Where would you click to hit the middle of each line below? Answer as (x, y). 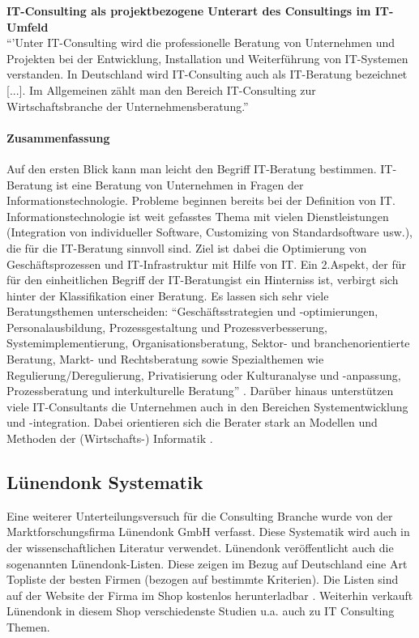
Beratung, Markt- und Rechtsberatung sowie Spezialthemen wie (165, 359)
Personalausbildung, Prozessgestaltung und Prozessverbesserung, (167, 327)
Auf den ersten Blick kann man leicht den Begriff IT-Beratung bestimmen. (192, 168)
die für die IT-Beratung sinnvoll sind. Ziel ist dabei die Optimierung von (187, 247)
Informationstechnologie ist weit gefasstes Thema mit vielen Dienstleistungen (198, 216)
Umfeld (28, 26)
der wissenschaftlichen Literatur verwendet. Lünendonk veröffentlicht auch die (200, 548)
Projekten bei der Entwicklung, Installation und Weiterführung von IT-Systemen (207, 58)
